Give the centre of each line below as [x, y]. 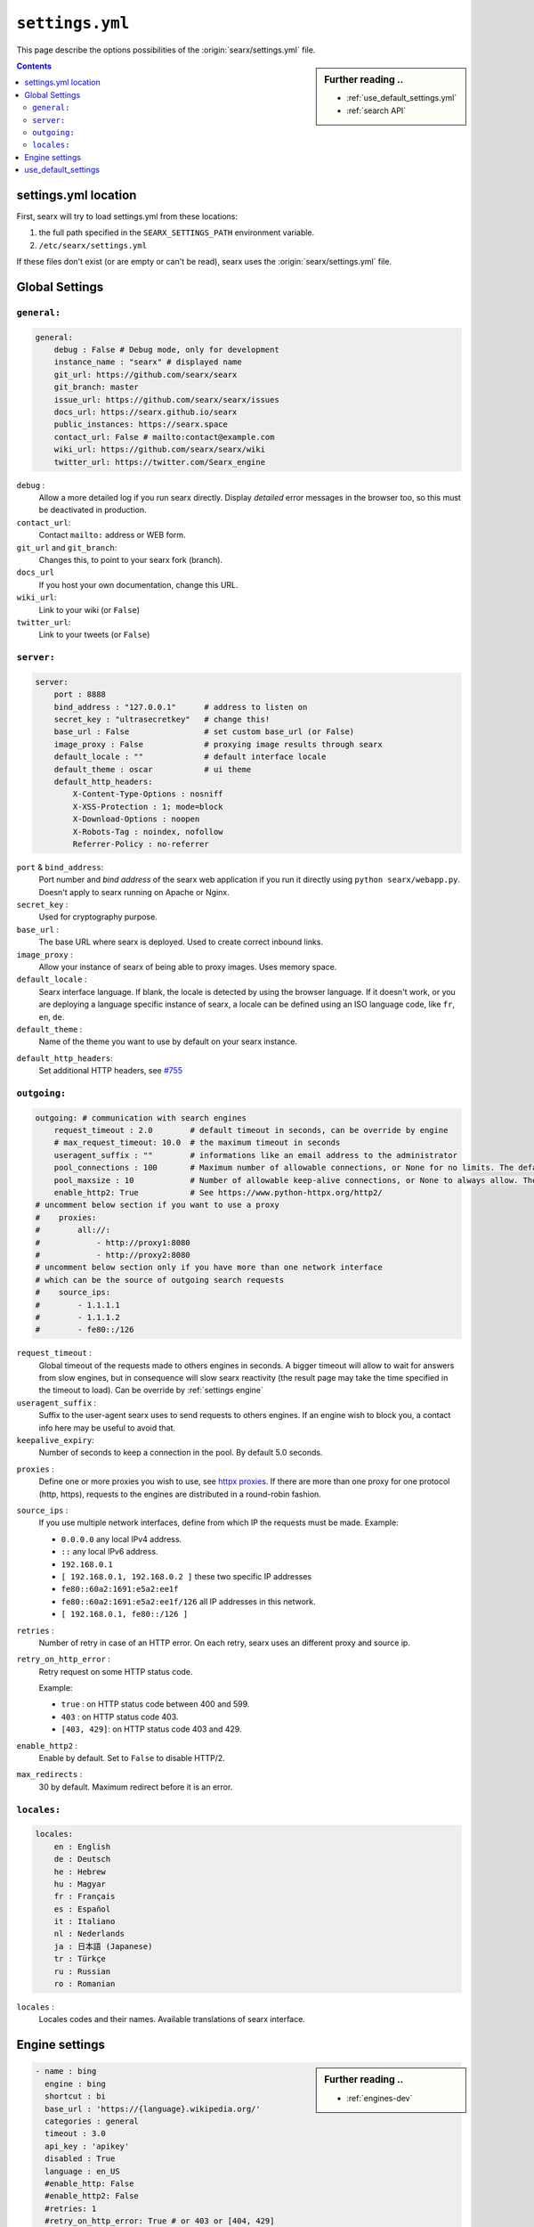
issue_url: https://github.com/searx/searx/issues [166, 400]
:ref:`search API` [376, 110]
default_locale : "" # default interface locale [190, 757]
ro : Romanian [85, 1984]
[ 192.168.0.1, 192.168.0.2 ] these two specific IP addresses [186, 1576]
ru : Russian [82, 1971]
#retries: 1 [71, 2208]
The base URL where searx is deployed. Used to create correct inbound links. [181, 942]
